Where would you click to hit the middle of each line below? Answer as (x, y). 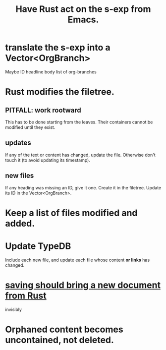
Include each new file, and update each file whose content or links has (78, 260)
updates (18, 143)
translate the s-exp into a (58, 48)
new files (20, 176)
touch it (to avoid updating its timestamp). (48, 160)
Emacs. (83, 20)
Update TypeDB (38, 246)
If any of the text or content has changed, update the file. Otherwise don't (80, 155)
